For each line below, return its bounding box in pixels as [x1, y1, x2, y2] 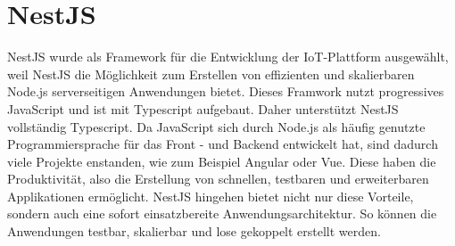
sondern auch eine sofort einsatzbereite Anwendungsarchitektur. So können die [7, 204, 437, 223]
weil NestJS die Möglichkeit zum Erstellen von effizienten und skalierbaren [7, 64, 415, 83]
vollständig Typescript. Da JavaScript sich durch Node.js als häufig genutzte [7, 117, 426, 135]
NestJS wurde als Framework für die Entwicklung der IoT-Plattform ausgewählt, [7, 47, 449, 66]
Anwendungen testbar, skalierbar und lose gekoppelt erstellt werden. [7, 222, 381, 241]
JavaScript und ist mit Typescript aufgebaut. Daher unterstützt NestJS [7, 99, 399, 118]
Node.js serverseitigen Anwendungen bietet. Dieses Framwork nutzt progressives [7, 82, 444, 101]
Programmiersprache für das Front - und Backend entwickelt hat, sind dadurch [7, 135, 438, 153]
